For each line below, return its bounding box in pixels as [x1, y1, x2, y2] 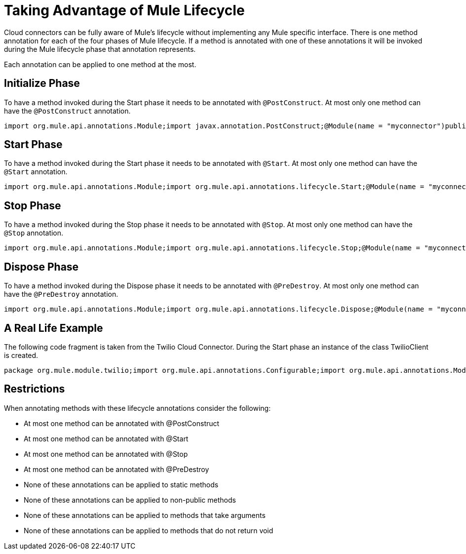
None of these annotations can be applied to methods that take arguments [24, 511, 266, 519]
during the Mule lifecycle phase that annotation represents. [4, 44, 196, 53]
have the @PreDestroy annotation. [4, 290, 118, 299]
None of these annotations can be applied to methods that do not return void [24, 526, 273, 535]
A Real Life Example [4, 321, 103, 334]
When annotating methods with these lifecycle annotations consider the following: [4, 403, 271, 412]
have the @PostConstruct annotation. [4, 106, 131, 115]
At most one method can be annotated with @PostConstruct [24, 419, 220, 428]
